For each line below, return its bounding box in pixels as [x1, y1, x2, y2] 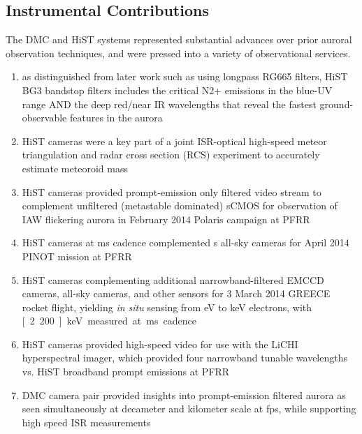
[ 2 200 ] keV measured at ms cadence [22, 313, 196, 328]
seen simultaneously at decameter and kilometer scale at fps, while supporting [22, 401, 356, 416]
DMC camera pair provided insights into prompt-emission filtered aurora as [22, 387, 346, 402]
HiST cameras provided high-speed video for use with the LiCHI [22, 336, 298, 351]
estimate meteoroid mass [22, 160, 128, 175]
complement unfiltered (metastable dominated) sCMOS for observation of [22, 198, 338, 213]
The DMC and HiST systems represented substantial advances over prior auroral [6, 32, 352, 47]
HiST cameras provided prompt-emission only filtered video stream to [22, 184, 321, 199]
